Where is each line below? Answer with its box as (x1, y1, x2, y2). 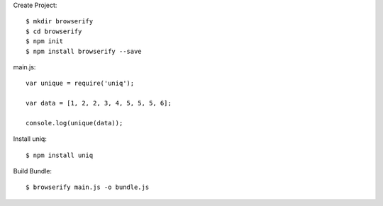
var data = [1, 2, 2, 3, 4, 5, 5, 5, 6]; (26, 99, 172, 108)
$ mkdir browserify (26, 18, 94, 25)
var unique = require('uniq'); (26, 79, 135, 88)
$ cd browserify (26, 27, 82, 35)
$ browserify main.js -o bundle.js (26, 183, 150, 191)
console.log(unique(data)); (26, 119, 123, 127)
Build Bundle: (13, 167, 52, 176)
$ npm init (26, 38, 64, 45)
